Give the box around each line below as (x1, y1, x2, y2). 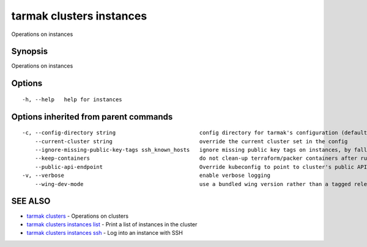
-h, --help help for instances (22, 96, 122, 103)
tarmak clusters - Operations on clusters (26, 212, 128, 220)
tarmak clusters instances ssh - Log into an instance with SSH (26, 229, 183, 237)
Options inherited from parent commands (11, 112, 173, 122)
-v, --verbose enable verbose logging (22, 172, 271, 179)
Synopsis (11, 46, 48, 57)
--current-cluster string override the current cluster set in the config (34, 138, 348, 145)
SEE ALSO (11, 196, 51, 207)
